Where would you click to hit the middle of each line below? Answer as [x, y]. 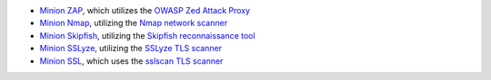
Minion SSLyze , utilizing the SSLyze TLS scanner [131, 49]
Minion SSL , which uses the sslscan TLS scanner [131, 61]
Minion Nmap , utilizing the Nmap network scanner [133, 23]
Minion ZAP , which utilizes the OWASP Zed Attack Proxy [145, 10]
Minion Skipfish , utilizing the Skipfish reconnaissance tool [147, 35]
